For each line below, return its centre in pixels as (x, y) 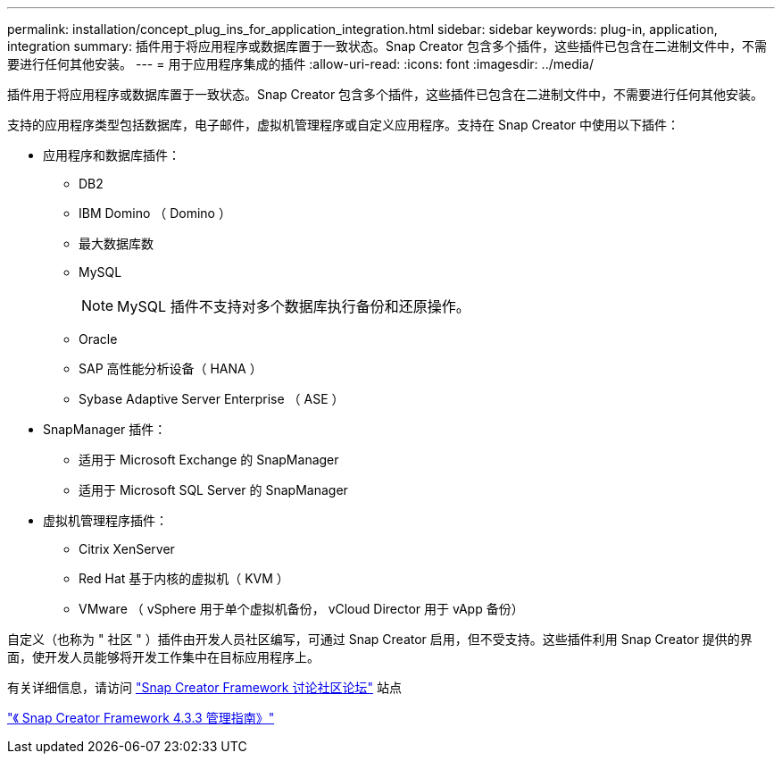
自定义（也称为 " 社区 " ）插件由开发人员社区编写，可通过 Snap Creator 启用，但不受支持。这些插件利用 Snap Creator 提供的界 (380, 639)
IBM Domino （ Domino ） (155, 213)
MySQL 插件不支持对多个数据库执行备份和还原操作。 (294, 306)
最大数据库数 (116, 243)
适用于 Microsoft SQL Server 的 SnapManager (213, 490)
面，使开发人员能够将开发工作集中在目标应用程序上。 (163, 657)
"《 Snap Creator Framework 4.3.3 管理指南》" (141, 718)
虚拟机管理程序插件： (105, 520)
